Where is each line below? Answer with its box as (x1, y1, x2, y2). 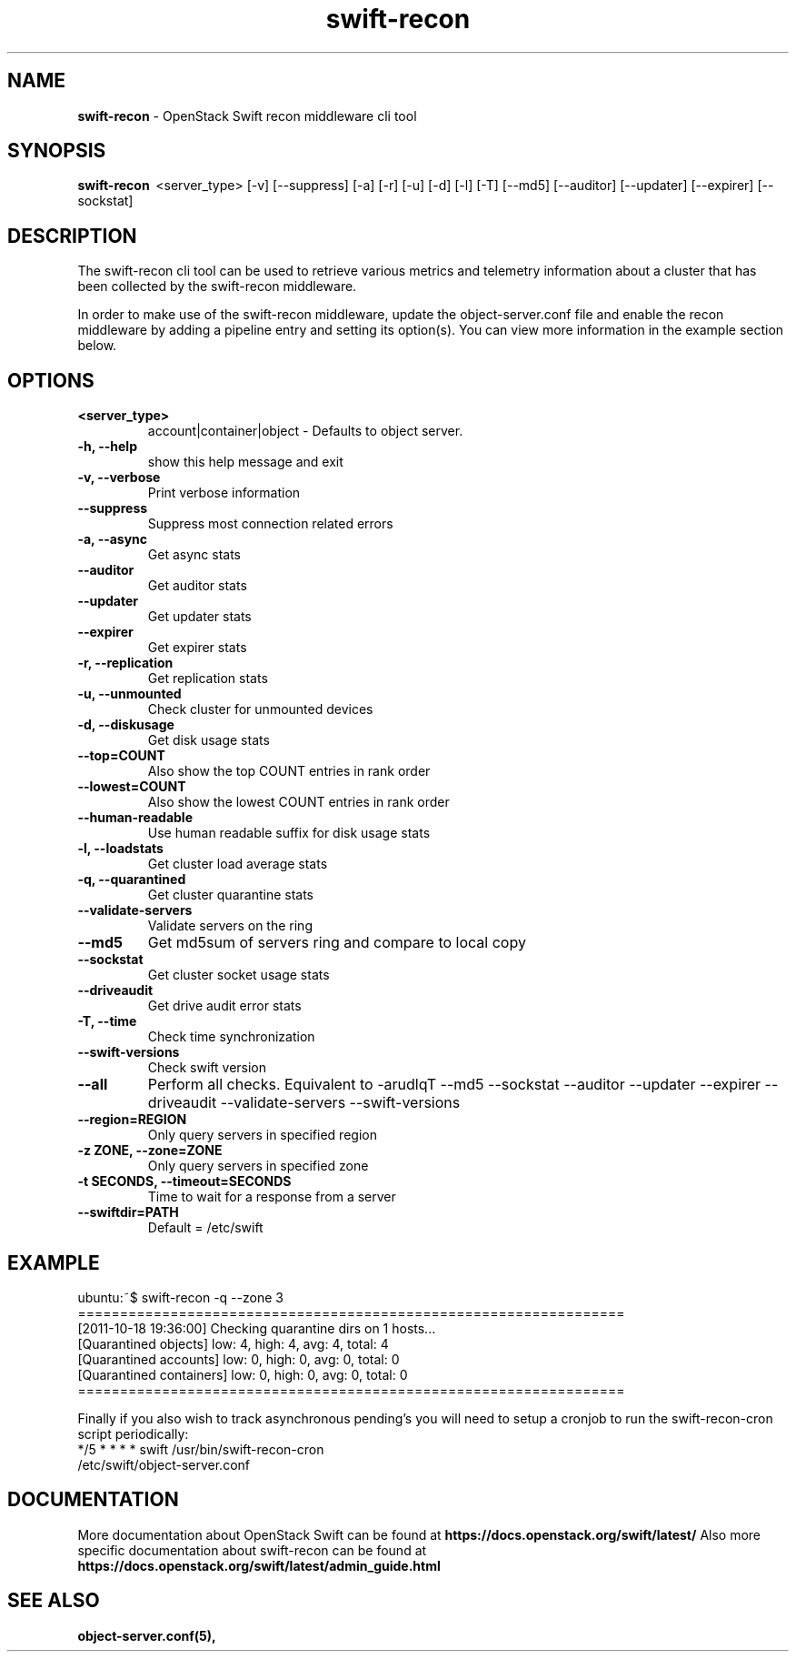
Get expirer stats (147, 639, 247, 656)
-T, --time (77, 1013, 137, 1030)
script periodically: (77, 1425, 189, 1442)
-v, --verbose (77, 469, 161, 486)
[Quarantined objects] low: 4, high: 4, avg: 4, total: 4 (77, 1335, 389, 1352)
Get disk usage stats (147, 732, 270, 749)
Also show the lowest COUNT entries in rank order (147, 794, 450, 810)
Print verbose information (147, 485, 301, 501)
